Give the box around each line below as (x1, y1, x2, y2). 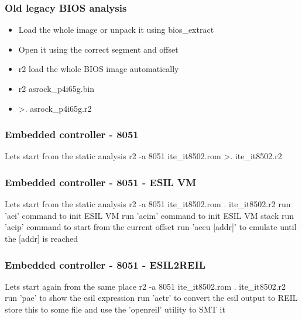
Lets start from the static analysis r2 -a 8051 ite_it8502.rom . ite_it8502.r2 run (5, 198, 291, 210)
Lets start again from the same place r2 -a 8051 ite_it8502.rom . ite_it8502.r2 (5, 280, 286, 292)
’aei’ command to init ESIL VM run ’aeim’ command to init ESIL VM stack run (5, 209, 294, 221)
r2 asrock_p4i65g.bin (18, 83, 95, 94)
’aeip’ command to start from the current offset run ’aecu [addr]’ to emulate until (5, 221, 297, 233)
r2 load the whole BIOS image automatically (18, 63, 179, 75)
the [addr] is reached (5, 232, 78, 244)
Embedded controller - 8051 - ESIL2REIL (5, 257, 206, 272)
